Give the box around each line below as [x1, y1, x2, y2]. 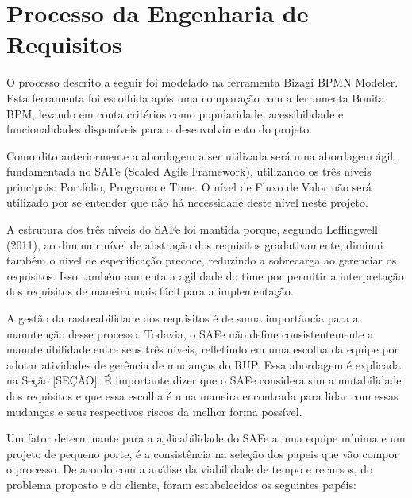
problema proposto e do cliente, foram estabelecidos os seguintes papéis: [6, 476, 356, 492]
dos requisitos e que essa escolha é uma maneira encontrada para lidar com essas [6, 388, 399, 403]
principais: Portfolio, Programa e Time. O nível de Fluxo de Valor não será [6, 178, 372, 195]
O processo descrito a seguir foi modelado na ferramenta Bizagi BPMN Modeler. [6, 74, 399, 91]
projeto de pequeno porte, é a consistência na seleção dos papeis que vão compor [6, 445, 399, 461]
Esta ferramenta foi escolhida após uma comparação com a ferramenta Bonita [6, 89, 385, 106]
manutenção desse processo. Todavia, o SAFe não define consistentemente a [6, 325, 374, 342]
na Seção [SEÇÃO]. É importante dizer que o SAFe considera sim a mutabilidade [6, 372, 402, 388]
